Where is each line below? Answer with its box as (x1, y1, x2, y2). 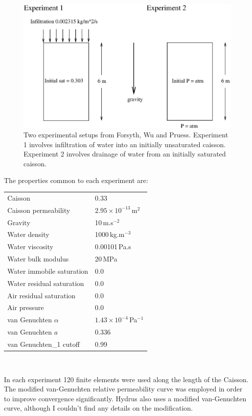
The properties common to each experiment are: (4, 175, 148, 185)
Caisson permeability (7, 205, 70, 215)
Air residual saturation (7, 290, 76, 300)
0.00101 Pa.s (95, 241, 131, 252)
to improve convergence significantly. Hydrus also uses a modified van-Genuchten (4, 393, 247, 403)
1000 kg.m (95, 229, 125, 239)
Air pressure (7, 302, 44, 312)
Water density (7, 229, 49, 239)
